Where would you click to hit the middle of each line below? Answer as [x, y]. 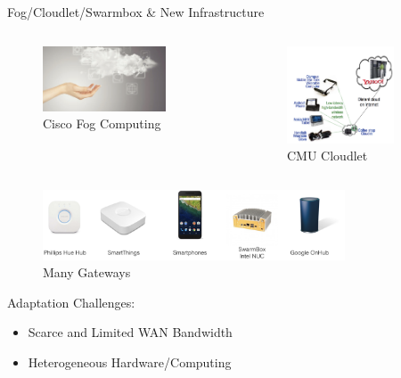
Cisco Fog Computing [102, 123]
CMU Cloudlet [327, 156]
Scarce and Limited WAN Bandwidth [130, 332]
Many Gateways [87, 272]
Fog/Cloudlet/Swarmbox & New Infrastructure [136, 12]
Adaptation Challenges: [71, 302]
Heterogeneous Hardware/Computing [130, 362]
